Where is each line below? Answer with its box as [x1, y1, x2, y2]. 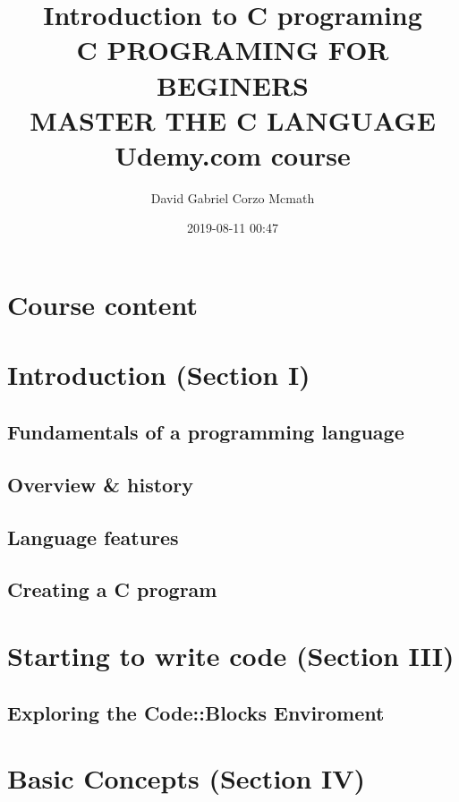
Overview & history [7, 470, 193, 498]
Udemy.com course [115, 136, 351, 173]
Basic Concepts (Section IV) [7, 760, 366, 797]
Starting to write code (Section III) [7, 636, 455, 673]
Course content [7, 286, 198, 323]
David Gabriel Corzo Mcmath [150, 188, 315, 207]
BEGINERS [156, 66, 310, 103]
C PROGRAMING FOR [76, 31, 389, 68]
